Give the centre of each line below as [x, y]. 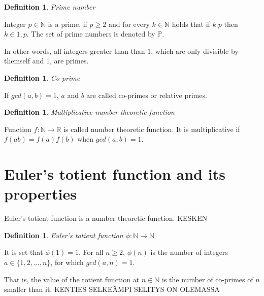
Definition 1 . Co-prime [42, 77]
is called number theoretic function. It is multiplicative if [152, 129]
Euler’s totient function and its [115, 174]
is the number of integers [189, 252]
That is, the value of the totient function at [72, 279]
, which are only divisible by [195, 51]
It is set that [24, 252]
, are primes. [69, 61]
